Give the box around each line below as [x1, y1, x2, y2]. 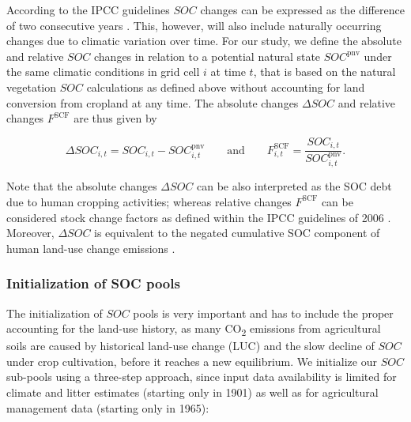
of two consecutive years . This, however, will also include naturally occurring [6, 17, 382, 33]
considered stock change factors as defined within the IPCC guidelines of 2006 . [6, 209, 391, 225]
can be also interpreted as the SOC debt [196, 178, 392, 194]
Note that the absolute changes [6, 178, 157, 194]
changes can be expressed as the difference [200, 2, 405, 17]
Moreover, [6, 224, 55, 241]
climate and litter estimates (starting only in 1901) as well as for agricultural [6, 384, 379, 400]
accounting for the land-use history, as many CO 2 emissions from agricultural [6, 320, 381, 338]
